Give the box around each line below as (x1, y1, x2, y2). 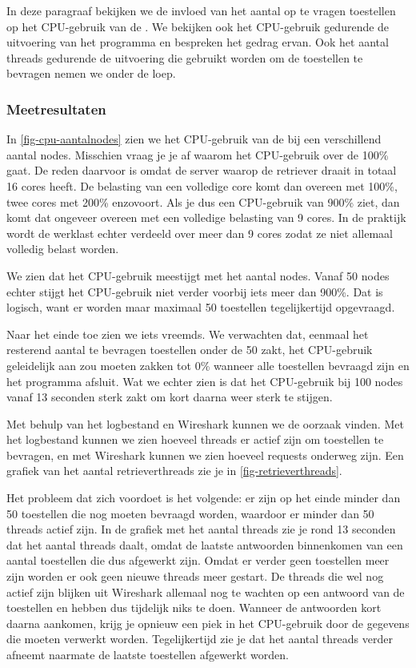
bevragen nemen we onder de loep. (6, 65, 176, 82)
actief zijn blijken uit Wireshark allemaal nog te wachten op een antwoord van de (6, 583, 405, 600)
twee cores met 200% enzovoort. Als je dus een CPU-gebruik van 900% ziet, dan (6, 193, 400, 210)
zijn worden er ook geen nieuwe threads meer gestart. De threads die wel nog (6, 568, 384, 585)
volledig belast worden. (6, 240, 119, 257)
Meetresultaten (6, 99, 106, 119)
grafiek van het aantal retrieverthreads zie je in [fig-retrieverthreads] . (6, 462, 342, 479)
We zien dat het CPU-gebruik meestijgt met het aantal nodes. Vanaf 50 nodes (6, 267, 390, 284)
